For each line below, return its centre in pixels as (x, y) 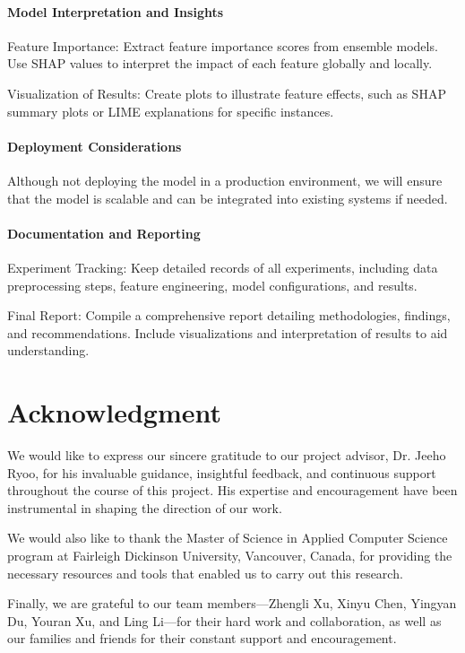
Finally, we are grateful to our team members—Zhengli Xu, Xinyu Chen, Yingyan (232, 603)
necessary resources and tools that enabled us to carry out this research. (205, 573)
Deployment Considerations (95, 146)
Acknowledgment (114, 412)
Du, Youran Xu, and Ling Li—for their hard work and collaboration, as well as (224, 620)
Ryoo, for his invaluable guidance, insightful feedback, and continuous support (222, 472)
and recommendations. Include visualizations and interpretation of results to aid (228, 332)
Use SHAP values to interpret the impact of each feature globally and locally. (220, 63)
